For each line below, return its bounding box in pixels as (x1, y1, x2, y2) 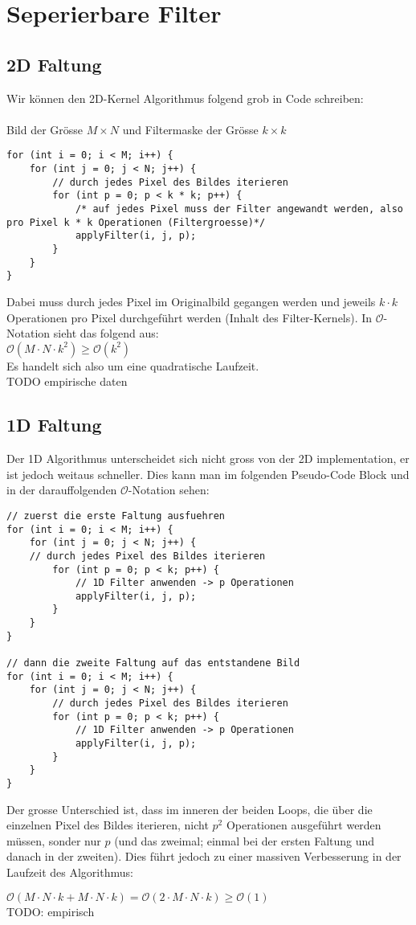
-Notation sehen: (128, 481, 210, 498)
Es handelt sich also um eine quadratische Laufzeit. (6, 357, 259, 374)
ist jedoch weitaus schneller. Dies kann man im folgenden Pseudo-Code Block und (6, 465, 410, 482)
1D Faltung (6, 412, 102, 437)
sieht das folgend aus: (53, 325, 159, 342)
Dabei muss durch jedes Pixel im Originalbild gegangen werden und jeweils (6, 293, 376, 309)
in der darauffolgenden (6, 481, 117, 498)
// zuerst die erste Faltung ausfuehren (6, 510, 226, 522)
